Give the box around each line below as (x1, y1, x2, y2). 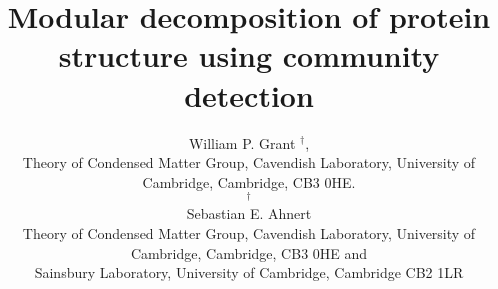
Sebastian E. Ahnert (186, 203, 312, 224)
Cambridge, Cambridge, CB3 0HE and (130, 242, 368, 263)
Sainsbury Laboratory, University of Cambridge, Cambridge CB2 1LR (34, 262, 464, 283)
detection (184, 74, 314, 115)
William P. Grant (188, 132, 296, 153)
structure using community (58, 35, 440, 76)
